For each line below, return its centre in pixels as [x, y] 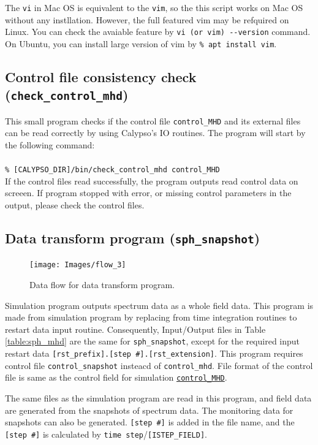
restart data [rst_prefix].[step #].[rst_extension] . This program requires [154, 353]
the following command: [50, 144]
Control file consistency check [101, 76]
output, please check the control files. [75, 205]
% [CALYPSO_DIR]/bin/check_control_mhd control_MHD [112, 170]
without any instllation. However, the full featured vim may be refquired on [147, 19]
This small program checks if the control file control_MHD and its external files [153, 120]
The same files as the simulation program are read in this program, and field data [158, 398]
